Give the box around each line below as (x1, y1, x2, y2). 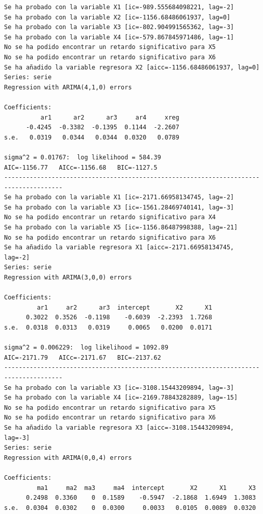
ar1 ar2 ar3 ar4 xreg (40, 113, 179, 121)
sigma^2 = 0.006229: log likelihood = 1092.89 (4, 344, 169, 352)
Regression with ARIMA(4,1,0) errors (4, 83, 132, 91)
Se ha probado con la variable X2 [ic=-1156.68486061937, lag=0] (4, 13, 230, 21)
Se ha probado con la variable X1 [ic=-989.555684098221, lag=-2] (4, 4, 234, 11)
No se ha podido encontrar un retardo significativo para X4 (4, 214, 216, 221)
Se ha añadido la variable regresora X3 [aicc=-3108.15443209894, (4, 424, 234, 431)
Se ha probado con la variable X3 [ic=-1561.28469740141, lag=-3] (4, 203, 234, 211)
